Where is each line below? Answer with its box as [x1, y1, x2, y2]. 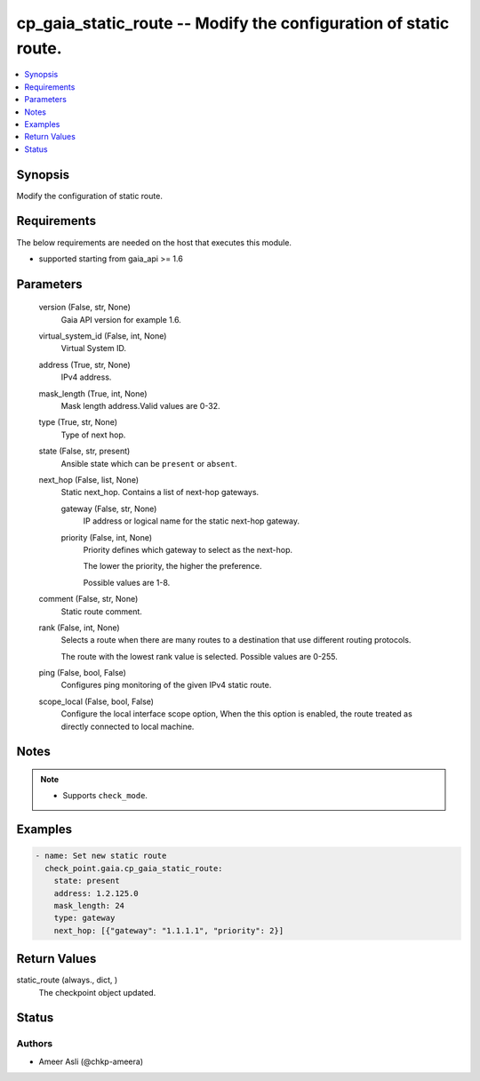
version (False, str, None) [38, 302, 131, 313]
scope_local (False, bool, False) [38, 696, 155, 707]
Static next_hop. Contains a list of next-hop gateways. [60, 487, 260, 498]
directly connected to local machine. [60, 721, 195, 732]
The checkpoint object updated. [38, 987, 156, 997]
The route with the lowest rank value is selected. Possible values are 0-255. [60, 651, 338, 661]
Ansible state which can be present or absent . [60, 458, 237, 468]
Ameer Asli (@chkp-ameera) [38, 1056, 144, 1067]
